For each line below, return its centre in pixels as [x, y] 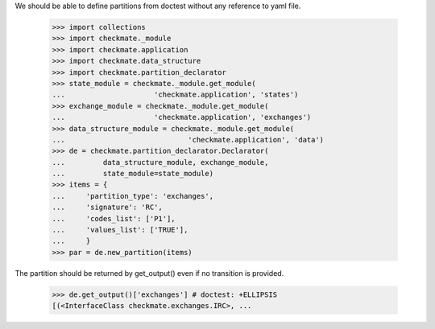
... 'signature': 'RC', [107, 208]
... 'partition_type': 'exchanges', [133, 196]
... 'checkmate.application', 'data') [188, 140]
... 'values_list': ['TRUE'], [120, 230]
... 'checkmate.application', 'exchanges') [182, 117]
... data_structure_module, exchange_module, [160, 162]
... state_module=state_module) [133, 174]
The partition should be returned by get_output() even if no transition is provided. [149, 273]
